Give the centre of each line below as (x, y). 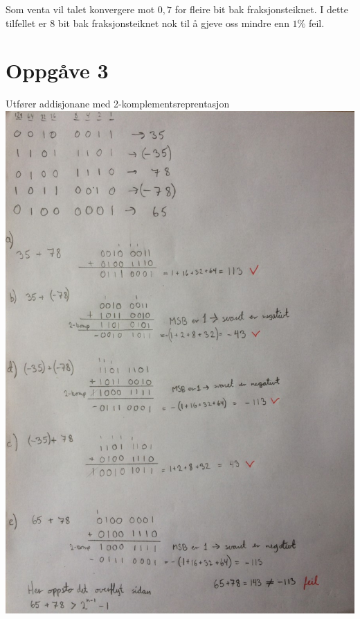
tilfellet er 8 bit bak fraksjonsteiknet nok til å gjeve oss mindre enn (147, 23)
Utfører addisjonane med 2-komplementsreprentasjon (118, 104)
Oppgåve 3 (57, 70)
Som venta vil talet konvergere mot (80, 9)
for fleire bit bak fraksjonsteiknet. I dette (262, 9)
